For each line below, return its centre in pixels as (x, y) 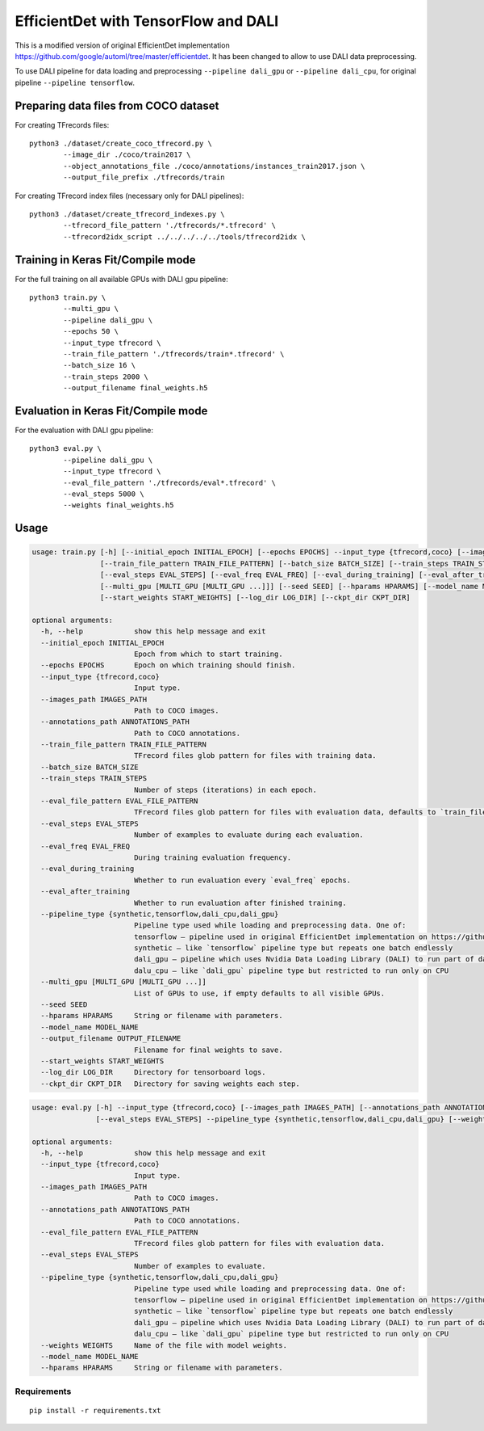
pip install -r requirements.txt (95, 1410)
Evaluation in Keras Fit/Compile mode (111, 411)
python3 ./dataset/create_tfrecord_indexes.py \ (127, 214)
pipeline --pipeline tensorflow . (75, 82)
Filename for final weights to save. (208, 1050)
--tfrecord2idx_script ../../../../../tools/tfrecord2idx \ (184, 237)
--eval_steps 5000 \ (104, 494)
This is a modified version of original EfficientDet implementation (122, 45)
